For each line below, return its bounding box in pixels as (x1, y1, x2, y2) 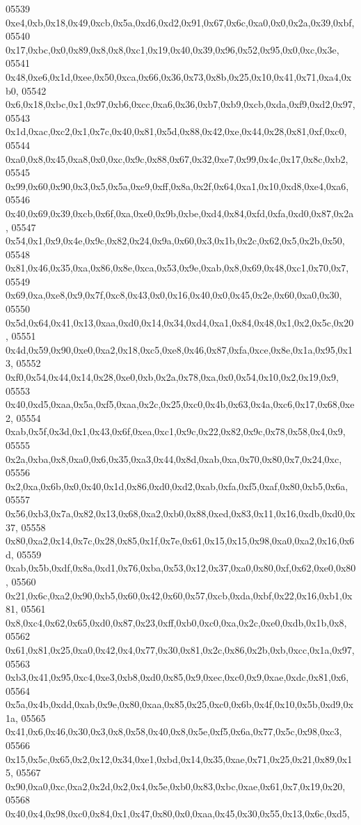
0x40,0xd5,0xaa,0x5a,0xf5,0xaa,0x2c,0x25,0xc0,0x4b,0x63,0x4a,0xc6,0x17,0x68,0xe (6, 397, 355, 411)
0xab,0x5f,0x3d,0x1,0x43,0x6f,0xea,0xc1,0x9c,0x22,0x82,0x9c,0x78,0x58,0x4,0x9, (6, 424, 346, 439)
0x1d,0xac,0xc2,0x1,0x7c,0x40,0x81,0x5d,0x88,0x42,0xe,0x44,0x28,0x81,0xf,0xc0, (6, 124, 347, 139)
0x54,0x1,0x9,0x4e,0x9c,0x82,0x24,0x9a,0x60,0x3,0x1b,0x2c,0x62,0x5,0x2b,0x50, (6, 233, 345, 248)
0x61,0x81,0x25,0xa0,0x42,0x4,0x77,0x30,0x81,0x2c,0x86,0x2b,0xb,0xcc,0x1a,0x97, (6, 642, 355, 657)
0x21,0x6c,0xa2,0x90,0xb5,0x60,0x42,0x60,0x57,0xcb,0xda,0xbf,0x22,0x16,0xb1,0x (6, 588, 353, 602)
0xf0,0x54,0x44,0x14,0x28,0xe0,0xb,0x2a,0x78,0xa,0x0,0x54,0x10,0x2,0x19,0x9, (6, 370, 339, 384)
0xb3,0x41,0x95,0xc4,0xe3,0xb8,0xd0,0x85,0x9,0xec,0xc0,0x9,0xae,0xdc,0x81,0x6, (6, 670, 349, 684)
